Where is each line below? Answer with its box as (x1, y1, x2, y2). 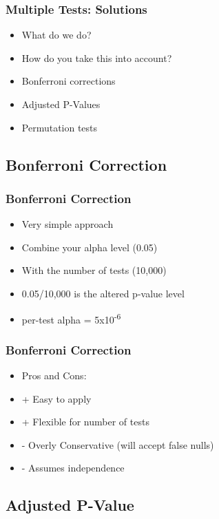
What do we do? (21, 28, 92, 42)
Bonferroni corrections (21, 74, 116, 88)
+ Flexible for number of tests (21, 414, 149, 429)
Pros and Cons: (21, 368, 87, 383)
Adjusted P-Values (21, 97, 101, 111)
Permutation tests (21, 120, 98, 134)
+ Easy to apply (21, 391, 92, 405)
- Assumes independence (21, 460, 125, 475)
